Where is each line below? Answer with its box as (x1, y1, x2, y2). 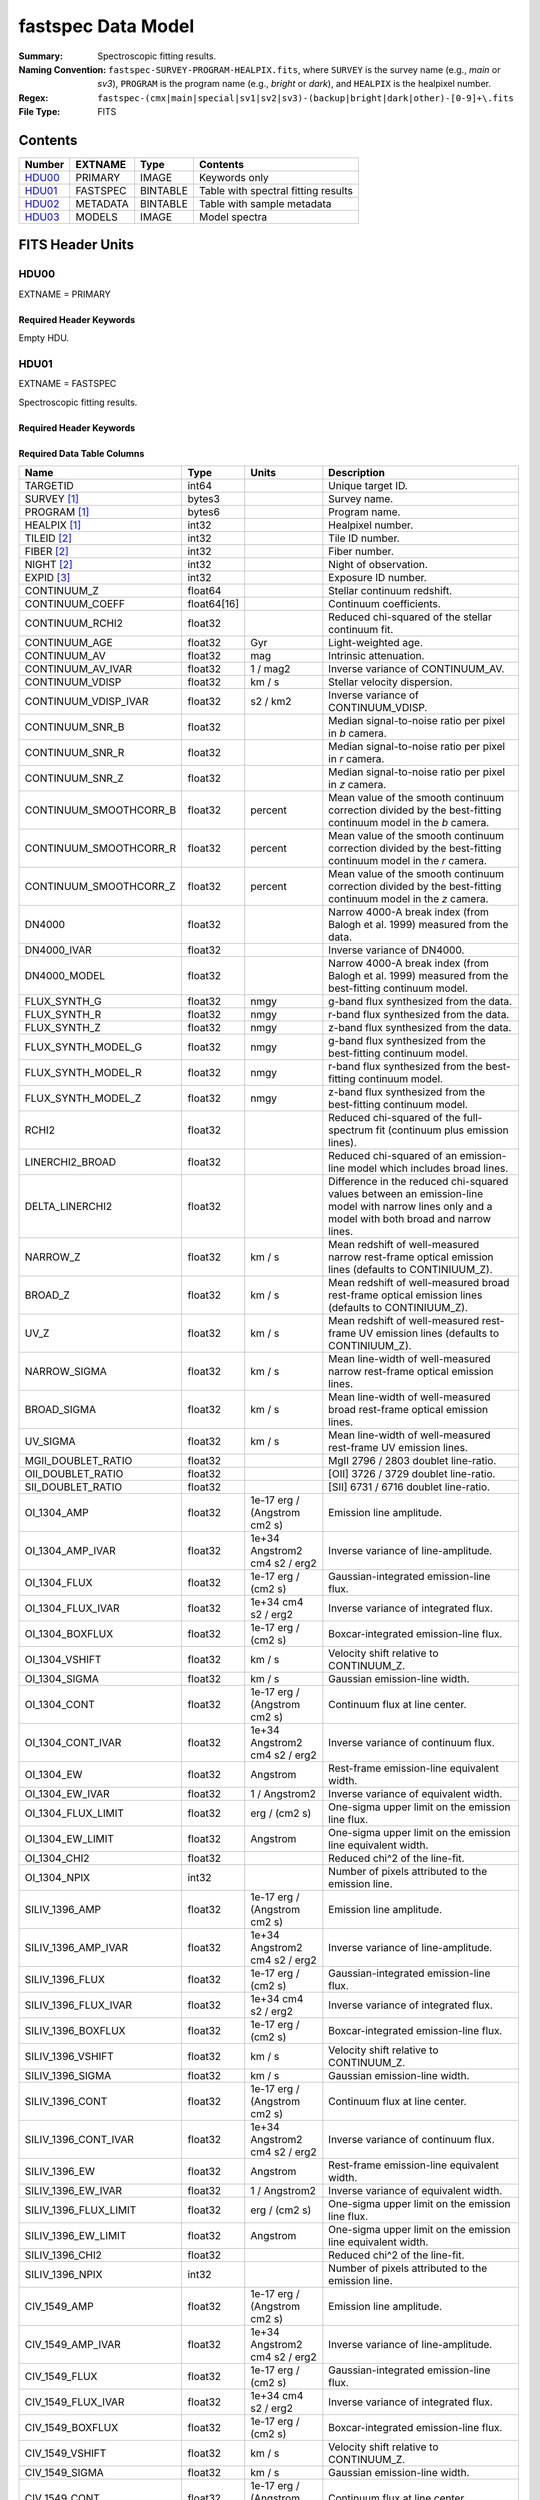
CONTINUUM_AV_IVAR (24, 662, 133, 676)
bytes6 (187, 505, 220, 519)
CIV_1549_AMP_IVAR (24, 2338, 122, 2352)
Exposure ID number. (328, 571, 427, 585)
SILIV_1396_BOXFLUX (24, 2024, 126, 2038)
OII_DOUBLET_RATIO (24, 1467, 124, 1481)
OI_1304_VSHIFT (24, 1653, 102, 1667)
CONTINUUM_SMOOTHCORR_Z (24, 880, 176, 894)
